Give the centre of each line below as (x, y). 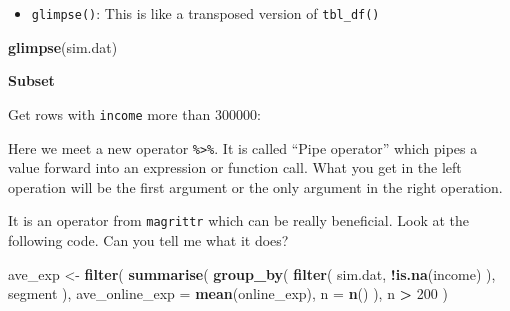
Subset (31, 80)
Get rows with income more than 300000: (134, 113)
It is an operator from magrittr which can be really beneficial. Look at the (238, 220)
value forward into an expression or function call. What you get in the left (235, 167)
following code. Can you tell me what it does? (148, 240)
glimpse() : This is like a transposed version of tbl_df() (205, 13)
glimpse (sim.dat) (63, 46)
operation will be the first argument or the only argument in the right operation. (255, 186)
